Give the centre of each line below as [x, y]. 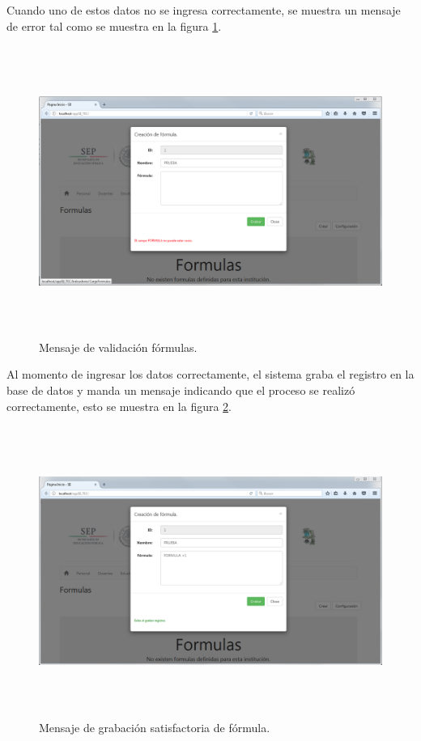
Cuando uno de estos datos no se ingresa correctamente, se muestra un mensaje [204, 10]
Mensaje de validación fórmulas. [118, 347]
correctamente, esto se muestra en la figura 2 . [119, 406]
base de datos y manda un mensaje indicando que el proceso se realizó [181, 390]
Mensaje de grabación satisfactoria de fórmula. [155, 727]
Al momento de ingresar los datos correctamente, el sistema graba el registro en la [210, 374]
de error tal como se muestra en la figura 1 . [114, 25]
